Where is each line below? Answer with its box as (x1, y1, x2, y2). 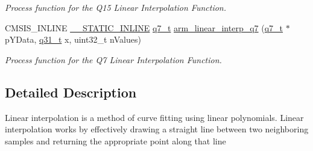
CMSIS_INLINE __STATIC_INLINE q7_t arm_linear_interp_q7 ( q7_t (5, 21, 283, 34)
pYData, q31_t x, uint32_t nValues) (5, 33, 141, 46)
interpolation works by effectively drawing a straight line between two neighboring (5, 123, 309, 135)
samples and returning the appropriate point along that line (5, 134, 226, 147)
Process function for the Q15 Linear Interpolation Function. (5, 1, 227, 13)
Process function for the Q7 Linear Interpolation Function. (5, 53, 222, 66)
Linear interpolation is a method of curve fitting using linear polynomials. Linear (5, 111, 304, 123)
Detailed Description (5, 82, 137, 101)
